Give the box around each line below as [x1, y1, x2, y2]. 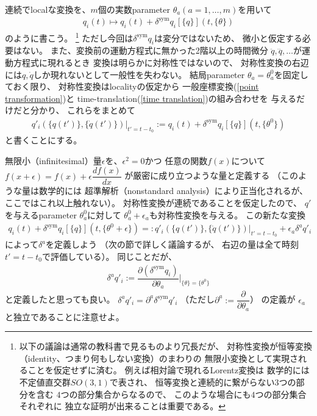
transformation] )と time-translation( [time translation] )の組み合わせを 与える [5, 91, 296, 104]
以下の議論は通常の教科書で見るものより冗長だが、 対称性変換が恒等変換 [19, 340, 312, 353]
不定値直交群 [19, 376, 71, 389]
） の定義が [249, 293, 296, 306]
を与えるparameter [5, 208, 77, 221]
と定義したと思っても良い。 [5, 293, 115, 306]
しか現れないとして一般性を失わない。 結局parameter [33, 68, 245, 81]
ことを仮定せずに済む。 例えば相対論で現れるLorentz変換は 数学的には [27, 364, 310, 376]
